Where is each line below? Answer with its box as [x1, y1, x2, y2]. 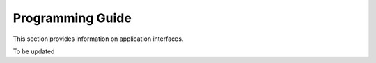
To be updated [13, 47, 55, 55]
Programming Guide [13, 10, 132, 26]
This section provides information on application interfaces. [13, 35, 184, 43]
